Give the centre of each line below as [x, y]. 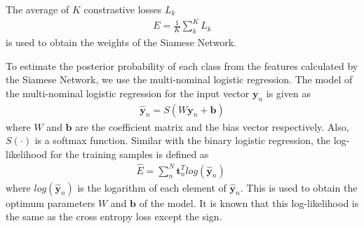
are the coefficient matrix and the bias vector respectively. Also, [212, 126]
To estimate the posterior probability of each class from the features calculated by [182, 65]
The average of [38, 9]
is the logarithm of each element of [152, 187]
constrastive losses [123, 9]
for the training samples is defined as [129, 154]
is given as [288, 93]
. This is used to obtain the [299, 187]
